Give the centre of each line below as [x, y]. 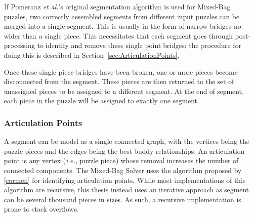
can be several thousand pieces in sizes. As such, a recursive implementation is [123, 199]
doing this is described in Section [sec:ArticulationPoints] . [92, 55]
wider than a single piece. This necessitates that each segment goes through [118, 35]
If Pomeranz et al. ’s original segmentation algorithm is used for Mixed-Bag [117, 6]
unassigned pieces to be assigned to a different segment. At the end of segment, [124, 91]
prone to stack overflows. [42, 209]
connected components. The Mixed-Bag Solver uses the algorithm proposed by [123, 170]
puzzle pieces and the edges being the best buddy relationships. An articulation [124, 151]
